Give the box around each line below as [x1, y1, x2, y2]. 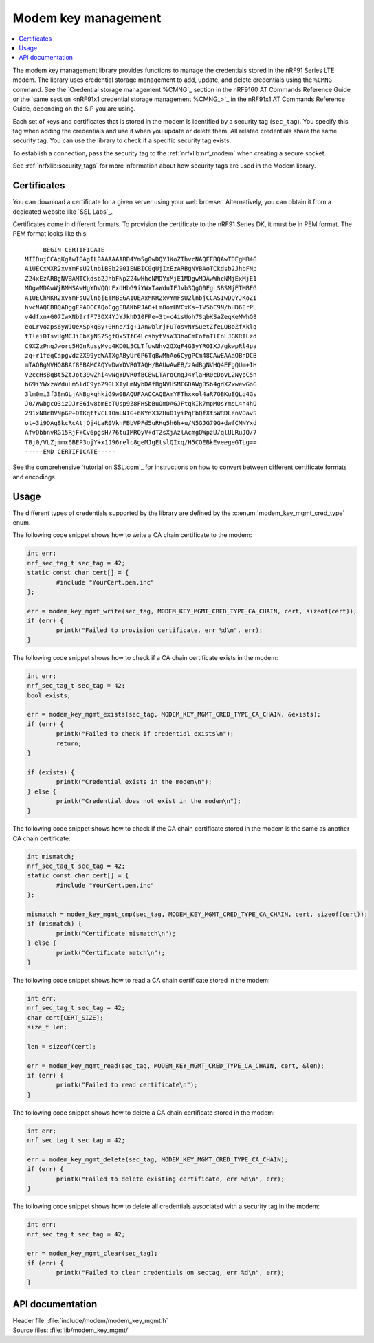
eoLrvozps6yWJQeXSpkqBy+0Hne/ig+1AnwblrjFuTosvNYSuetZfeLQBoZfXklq [25, 323, 257, 330]
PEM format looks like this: [12, 230, 89, 238]
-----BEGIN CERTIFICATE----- [25, 245, 123, 254]
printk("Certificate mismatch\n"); [56, 929, 177, 937]
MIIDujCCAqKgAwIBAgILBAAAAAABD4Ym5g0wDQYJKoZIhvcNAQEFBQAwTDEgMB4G [25, 255, 257, 263]
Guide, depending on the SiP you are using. [12, 105, 136, 113]
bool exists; [27, 691, 71, 699]
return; [56, 739, 82, 747]
